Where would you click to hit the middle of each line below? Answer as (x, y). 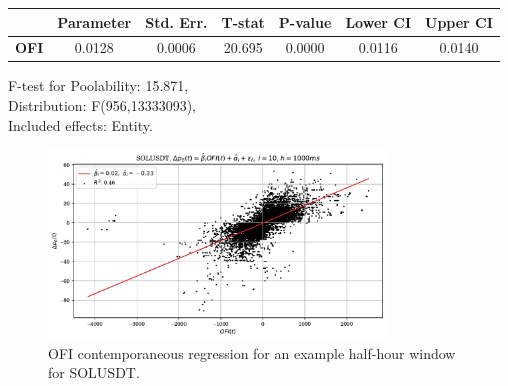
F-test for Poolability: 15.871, (98, 85)
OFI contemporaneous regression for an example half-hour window (252, 352)
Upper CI (459, 21)
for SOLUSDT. (94, 372)
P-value (305, 21)
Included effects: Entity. (80, 124)
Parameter (94, 21)
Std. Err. (176, 21)
